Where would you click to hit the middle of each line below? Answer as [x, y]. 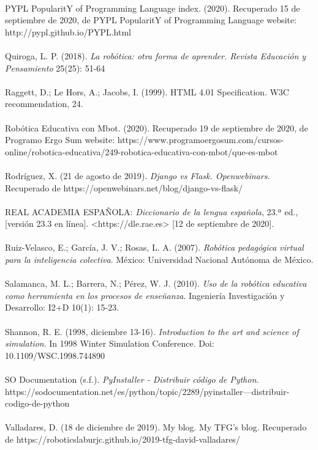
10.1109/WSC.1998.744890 [55, 355]
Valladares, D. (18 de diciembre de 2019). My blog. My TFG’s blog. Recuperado [156, 427]
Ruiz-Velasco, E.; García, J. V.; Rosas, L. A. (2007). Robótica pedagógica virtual [154, 247]
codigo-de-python [37, 403]
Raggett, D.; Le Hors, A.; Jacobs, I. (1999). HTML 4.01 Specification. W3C [147, 91]
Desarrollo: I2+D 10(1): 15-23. [62, 307]
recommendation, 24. [44, 104]
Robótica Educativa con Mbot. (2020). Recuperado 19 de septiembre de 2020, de [157, 127]
